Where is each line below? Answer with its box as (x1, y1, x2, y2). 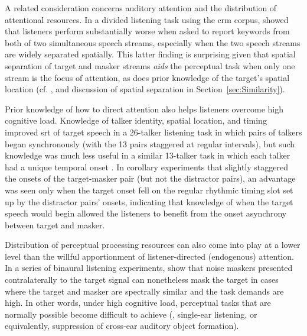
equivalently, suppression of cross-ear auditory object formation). (5, 319, 239, 332)
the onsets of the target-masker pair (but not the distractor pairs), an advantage (5, 172, 296, 185)
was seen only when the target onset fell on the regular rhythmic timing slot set (5, 183, 293, 196)
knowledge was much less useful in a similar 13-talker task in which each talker (5, 149, 290, 161)
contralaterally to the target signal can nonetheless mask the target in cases (5, 273, 279, 286)
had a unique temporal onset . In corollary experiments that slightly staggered (5, 160, 289, 173)
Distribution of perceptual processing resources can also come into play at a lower (5, 238, 301, 251)
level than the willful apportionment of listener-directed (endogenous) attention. (5, 250, 294, 262)
